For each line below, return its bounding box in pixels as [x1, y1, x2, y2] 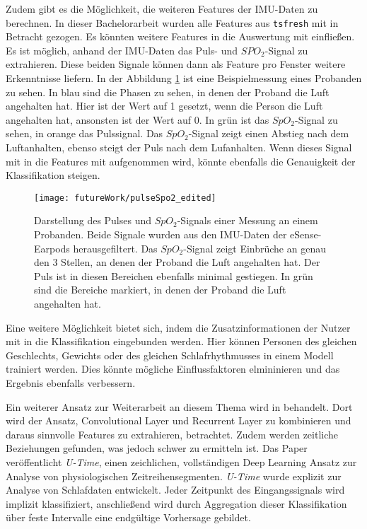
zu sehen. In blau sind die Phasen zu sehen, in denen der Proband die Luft [6, 84, 330, 99]
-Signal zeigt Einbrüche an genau [183, 240, 326, 255]
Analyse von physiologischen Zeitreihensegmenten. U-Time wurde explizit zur [6, 468, 342, 483]
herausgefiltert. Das [73, 240, 158, 255]
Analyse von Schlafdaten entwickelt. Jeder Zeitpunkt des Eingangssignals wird [6, 482, 345, 497]
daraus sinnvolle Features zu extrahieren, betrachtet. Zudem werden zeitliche [6, 426, 339, 441]
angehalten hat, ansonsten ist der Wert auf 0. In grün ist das [6, 112, 269, 127]
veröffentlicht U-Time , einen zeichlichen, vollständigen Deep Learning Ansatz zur [6, 454, 357, 469]
